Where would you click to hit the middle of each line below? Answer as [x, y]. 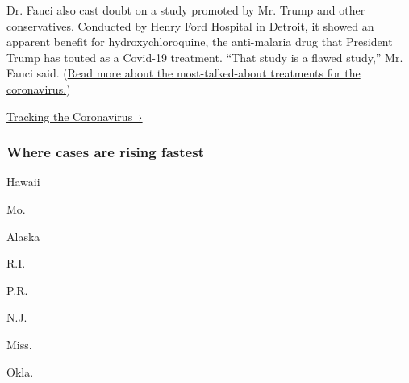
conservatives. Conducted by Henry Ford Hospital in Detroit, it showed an [190, 25]
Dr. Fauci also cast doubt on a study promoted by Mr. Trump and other [186, 10]
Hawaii [23, 182]
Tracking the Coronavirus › [75, 116]
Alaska [23, 236]
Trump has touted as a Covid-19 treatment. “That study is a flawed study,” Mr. [205, 57]
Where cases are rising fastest [105, 152]
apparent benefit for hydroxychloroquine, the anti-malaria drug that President [200, 42]
